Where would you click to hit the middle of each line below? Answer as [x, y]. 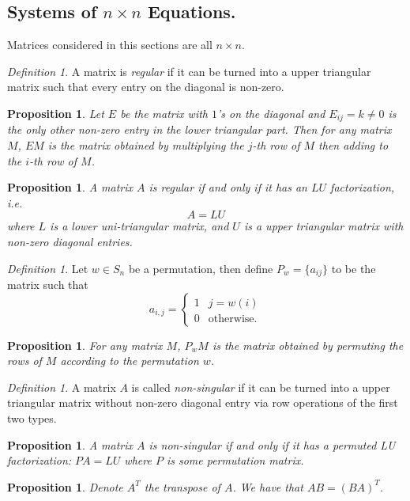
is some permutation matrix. [235, 460]
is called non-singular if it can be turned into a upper [261, 387]
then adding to [354, 145]
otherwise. [233, 319]
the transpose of [182, 486]
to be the [354, 268]
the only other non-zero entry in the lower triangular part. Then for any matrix [199, 129]
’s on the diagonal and [271, 113]
